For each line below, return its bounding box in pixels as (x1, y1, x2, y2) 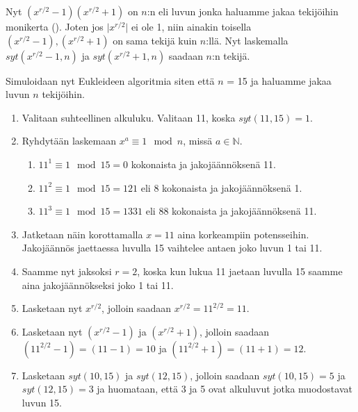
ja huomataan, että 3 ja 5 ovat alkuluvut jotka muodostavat (97, 381, 352, 396)
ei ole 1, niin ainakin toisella (131, 19, 252, 33)
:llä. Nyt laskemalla (206, 33, 288, 47)
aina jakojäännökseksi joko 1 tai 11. (22, 277, 174, 292)
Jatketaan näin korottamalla (22, 226, 143, 241)
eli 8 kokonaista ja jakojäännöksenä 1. (140, 180, 302, 195)
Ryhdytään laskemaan (22, 133, 117, 148)
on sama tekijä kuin (113, 33, 197, 47)
